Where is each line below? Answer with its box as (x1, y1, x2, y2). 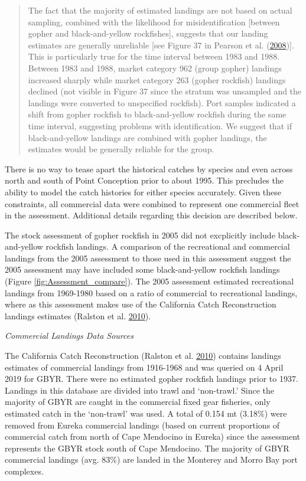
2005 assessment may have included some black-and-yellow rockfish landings (5, 263, 280, 276)
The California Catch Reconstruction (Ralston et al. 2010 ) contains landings (5, 349, 281, 362)
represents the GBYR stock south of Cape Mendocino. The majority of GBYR (5, 441, 289, 454)
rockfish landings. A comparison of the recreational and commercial (45, 240, 290, 253)
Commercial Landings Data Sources (5, 329, 134, 342)
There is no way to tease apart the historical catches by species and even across (5, 162, 293, 175)
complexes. (5, 464, 44, 477)
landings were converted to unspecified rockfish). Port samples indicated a (28, 96, 296, 109)
